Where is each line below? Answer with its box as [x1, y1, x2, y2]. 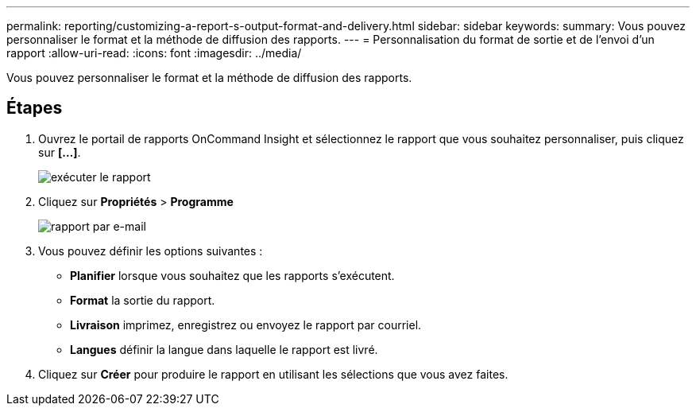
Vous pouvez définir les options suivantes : [38, 243, 263, 258]
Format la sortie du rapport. [70, 293, 215, 307]
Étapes [6, 98, 63, 119]
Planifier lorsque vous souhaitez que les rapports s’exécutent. [70, 268, 395, 282]
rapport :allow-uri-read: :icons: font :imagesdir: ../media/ [6, 46, 302, 60]
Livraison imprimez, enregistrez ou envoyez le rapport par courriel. [70, 317, 422, 332]
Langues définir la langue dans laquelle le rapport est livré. [70, 342, 378, 356]
